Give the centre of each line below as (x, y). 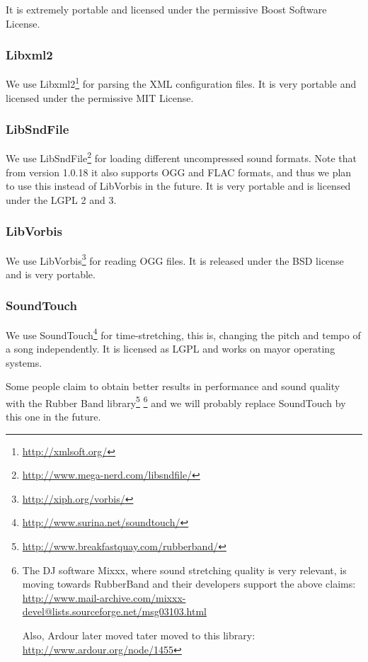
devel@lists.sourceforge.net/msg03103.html (114, 611)
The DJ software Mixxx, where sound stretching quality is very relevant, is (184, 570)
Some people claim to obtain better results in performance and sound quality (173, 386)
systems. (24, 362)
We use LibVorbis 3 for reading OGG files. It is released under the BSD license (175, 259)
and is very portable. (51, 274)
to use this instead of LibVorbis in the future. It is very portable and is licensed (178, 186)
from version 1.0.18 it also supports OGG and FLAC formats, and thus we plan (179, 172)
